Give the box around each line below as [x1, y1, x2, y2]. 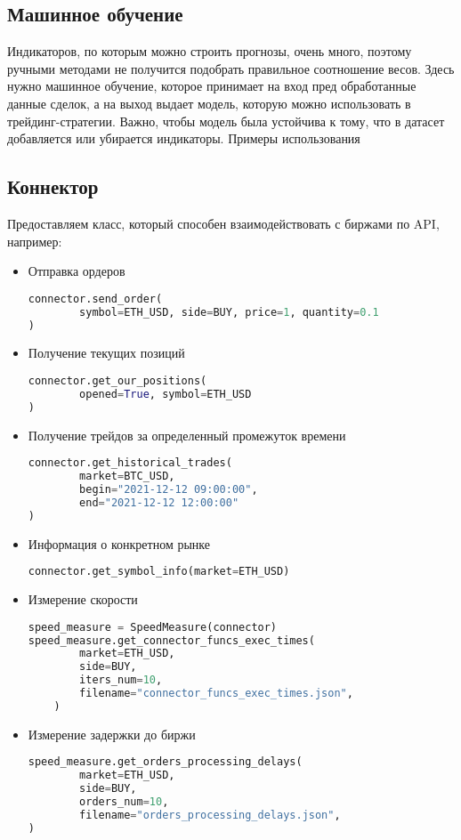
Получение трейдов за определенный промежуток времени [28, 425, 346, 444]
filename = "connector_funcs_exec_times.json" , [79, 687, 353, 699]
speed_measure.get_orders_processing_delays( [28, 755, 303, 769]
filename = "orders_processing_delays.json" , [79, 808, 341, 821]
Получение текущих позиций [28, 343, 185, 362]
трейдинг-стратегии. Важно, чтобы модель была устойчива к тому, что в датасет [7, 111, 445, 130]
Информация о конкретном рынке [28, 534, 211, 553]
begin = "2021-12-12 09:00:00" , [79, 482, 258, 496]
